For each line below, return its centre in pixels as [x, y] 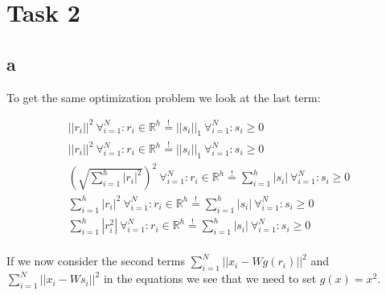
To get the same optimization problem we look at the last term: [164, 97]
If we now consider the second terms [96, 261]
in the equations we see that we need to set [210, 279]
